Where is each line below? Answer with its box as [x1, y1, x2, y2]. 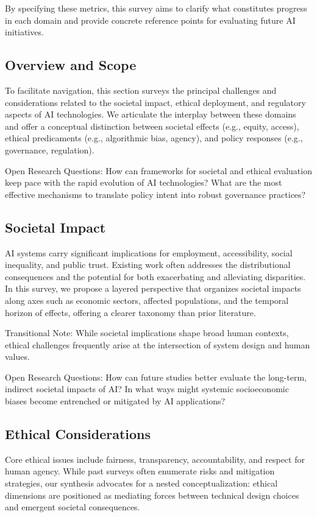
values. [5, 350, 30, 363]
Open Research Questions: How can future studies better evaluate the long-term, [5, 370, 307, 383]
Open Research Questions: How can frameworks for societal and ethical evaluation [5, 164, 312, 177]
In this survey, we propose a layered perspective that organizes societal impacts [5, 282, 301, 295]
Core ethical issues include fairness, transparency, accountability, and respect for [5, 452, 305, 465]
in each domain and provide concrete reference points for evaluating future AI [5, 13, 296, 26]
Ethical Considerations [5, 424, 151, 443]
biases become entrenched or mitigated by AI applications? [5, 395, 226, 407]
